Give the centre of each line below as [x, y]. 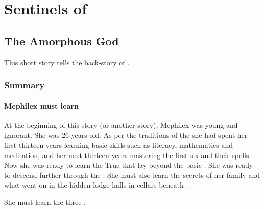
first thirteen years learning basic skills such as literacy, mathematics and [119, 145]
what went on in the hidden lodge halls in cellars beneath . [96, 185]
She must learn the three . [45, 202]
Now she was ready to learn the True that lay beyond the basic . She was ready [129, 165]
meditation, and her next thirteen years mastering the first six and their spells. [128, 155]
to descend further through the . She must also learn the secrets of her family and [132, 175]
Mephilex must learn [41, 105]
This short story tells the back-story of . [67, 62]
